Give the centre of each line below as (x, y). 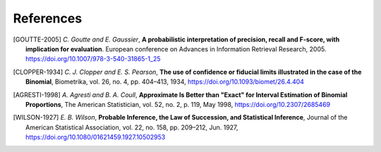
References (48, 18)
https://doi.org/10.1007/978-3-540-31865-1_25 (93, 59)
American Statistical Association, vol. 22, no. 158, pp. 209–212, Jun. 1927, (132, 127)
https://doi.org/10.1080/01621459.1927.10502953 (96, 137)
